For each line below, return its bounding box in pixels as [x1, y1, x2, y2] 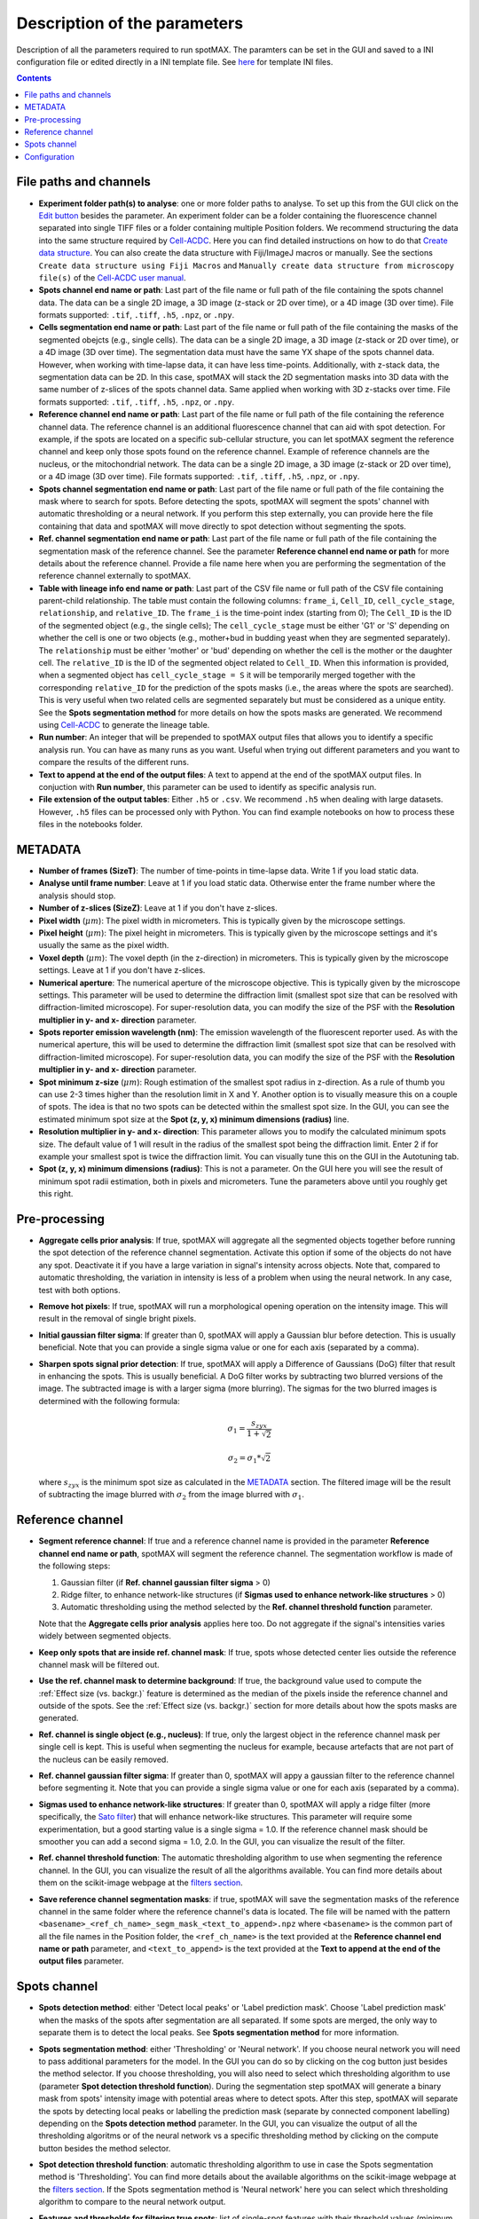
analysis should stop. [38, 890, 116, 901]
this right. [38, 1188, 74, 1199]
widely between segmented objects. [38, 1631, 172, 1641]
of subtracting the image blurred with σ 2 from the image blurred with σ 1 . [38, 1489, 305, 1502]
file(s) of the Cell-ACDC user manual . [38, 272, 186, 283]
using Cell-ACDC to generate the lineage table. [38, 719, 210, 730]
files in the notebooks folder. [38, 819, 144, 830]
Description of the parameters [16, 13, 244, 33]
